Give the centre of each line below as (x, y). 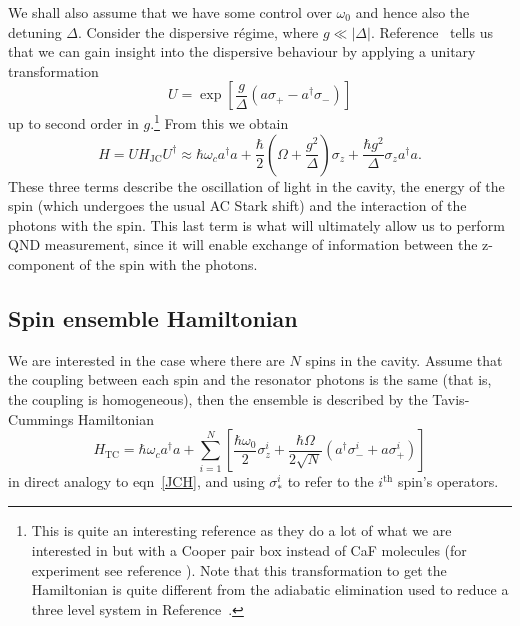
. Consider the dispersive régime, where (198, 31)
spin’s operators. (448, 481)
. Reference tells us (431, 31)
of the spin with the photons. (168, 264)
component (41, 264)
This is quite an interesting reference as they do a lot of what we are (241, 530)
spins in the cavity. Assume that (404, 359)
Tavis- (451, 398)
